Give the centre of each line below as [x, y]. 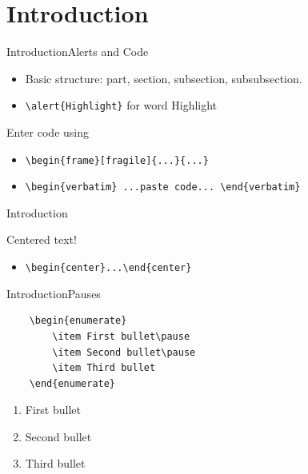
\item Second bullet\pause [124, 352]
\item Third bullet [104, 368]
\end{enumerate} [72, 383]
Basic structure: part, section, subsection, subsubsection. [164, 78]
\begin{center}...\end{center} [108, 268]
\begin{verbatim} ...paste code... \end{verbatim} [163, 187]
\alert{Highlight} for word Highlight [121, 105]
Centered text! [42, 239]
